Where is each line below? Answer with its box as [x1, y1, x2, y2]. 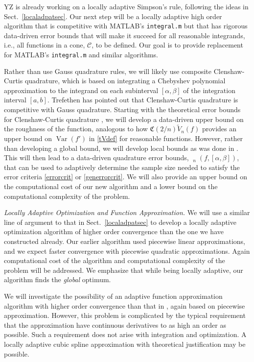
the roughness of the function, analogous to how [4, 123, 148, 134]
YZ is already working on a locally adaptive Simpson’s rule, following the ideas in [4, 1, 249, 11]
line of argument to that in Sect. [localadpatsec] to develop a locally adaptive [4, 217, 236, 227]
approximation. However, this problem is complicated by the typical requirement [4, 310, 246, 320]
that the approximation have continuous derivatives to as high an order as [4, 319, 226, 330]
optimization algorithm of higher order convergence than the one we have [4, 226, 224, 237]
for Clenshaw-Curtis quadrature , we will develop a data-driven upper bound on [4, 114, 244, 124]
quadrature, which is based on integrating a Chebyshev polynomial [24, 75, 226, 86]
